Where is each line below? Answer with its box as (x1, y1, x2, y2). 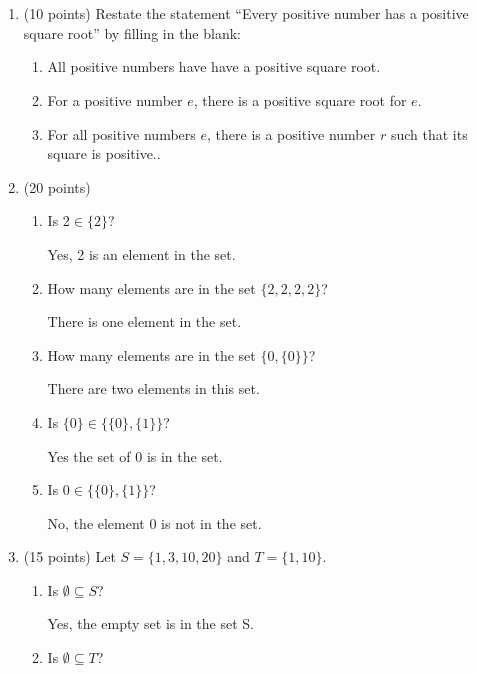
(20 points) (23, 176, 91, 197)
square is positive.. (47, 143, 161, 164)
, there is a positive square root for (193, 89, 407, 110)
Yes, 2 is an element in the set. (47, 243, 236, 264)
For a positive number (47, 89, 183, 110)
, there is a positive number (207, 123, 376, 144)
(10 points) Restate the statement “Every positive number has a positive (23, 3, 469, 24)
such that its (390, 123, 468, 144)
